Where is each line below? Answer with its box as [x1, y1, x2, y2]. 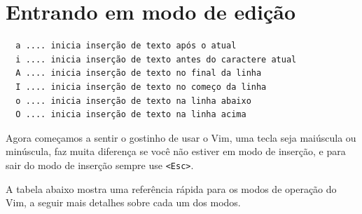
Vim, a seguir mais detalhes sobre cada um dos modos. [6, 195, 241, 210]
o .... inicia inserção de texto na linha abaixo [15, 95, 251, 106]
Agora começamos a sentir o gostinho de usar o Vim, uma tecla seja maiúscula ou [6, 130, 356, 145]
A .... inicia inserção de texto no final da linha [15, 68, 262, 79]
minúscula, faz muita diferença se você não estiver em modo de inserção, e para [6, 144, 346, 159]
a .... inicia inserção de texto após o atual [15, 41, 237, 51]
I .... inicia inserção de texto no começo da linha [15, 81, 267, 92]
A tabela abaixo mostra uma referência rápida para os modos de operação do [6, 181, 337, 196]
